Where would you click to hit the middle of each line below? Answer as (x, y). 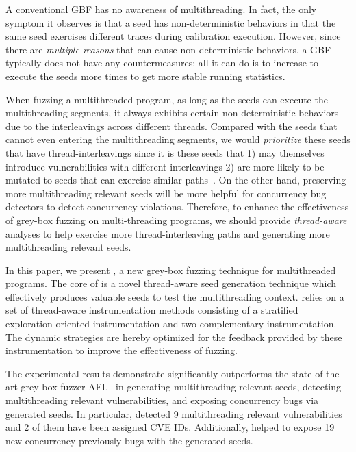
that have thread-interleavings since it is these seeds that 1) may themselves (165, 152)
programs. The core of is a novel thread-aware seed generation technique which (171, 283)
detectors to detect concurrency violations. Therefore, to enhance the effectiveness (177, 206)
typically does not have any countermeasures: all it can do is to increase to (162, 63)
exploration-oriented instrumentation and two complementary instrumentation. (171, 324)
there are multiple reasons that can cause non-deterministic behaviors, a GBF (168, 49)
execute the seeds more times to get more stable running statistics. (145, 76)
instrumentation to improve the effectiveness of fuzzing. (122, 350)
